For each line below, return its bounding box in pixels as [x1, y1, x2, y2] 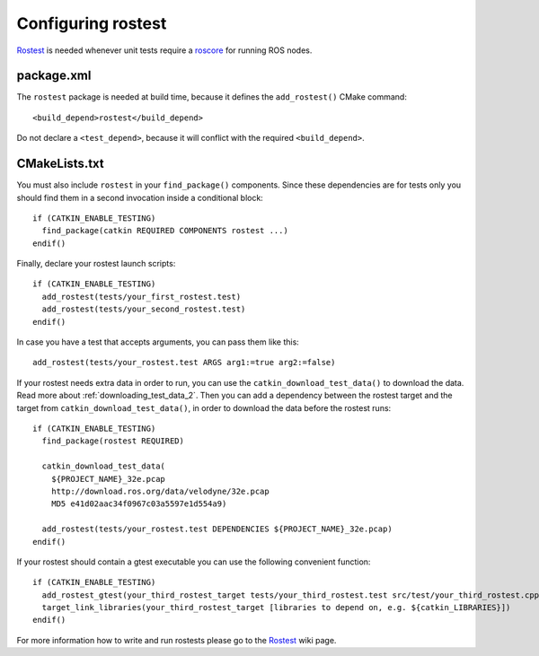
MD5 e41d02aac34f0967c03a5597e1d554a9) [50, 499, 227, 509]
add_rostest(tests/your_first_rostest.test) [41, 292, 242, 302]
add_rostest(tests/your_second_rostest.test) [41, 304, 246, 314]
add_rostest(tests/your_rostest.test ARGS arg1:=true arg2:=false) [32, 357, 336, 368]
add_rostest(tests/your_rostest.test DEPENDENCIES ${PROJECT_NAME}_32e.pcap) [41, 524, 393, 534]
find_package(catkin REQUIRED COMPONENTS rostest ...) [41, 225, 289, 236]
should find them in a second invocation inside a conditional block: [16, 192, 264, 203]
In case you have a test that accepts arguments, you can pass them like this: [16, 337, 300, 347]
